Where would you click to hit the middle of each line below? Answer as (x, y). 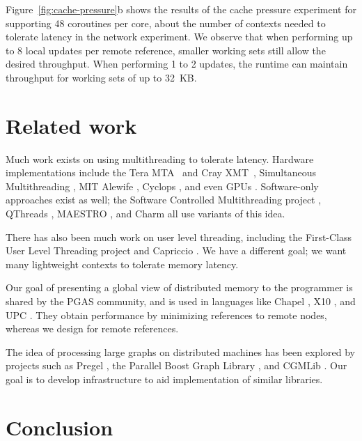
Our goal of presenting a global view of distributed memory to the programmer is (179, 287)
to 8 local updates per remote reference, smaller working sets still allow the (166, 50)
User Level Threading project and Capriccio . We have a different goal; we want (176, 250)
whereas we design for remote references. (92, 328)
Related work (71, 125)
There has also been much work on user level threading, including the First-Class (179, 237)
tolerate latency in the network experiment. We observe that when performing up (179, 37)
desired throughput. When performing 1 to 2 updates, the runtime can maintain (177, 64)
